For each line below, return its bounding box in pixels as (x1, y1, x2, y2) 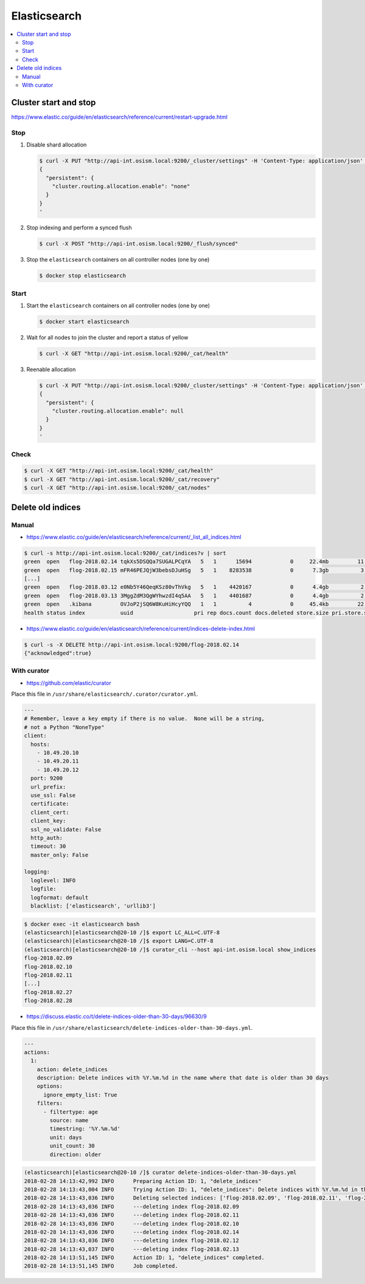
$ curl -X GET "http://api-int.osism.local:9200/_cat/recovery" (24, 476, 220, 483)
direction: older (49, 1151, 102, 1158)
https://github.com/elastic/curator (26, 679, 112, 687)
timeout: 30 (30, 843, 66, 850)
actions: (24, 1049, 50, 1055)
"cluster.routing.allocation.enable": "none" (52, 183, 190, 190)
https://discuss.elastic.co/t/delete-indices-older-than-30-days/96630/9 (26, 1013, 207, 1020)
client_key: (30, 817, 66, 824)
